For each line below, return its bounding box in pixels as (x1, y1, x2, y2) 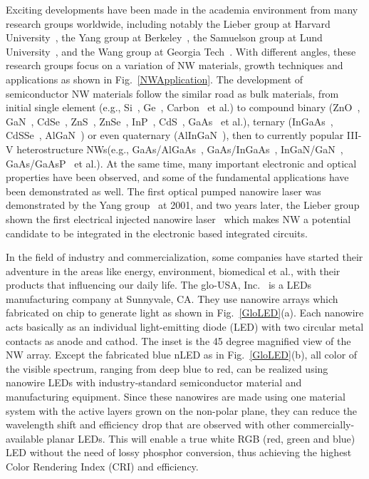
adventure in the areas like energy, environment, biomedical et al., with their (6, 263, 341, 278)
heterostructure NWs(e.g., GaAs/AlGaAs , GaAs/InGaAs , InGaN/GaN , (16, 141, 343, 156)
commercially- (293, 417, 355, 432)
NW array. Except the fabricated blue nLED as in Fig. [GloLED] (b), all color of (6, 347, 358, 362)
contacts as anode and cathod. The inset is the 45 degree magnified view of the (6, 333, 351, 348)
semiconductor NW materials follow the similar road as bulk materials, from (6, 86, 339, 101)
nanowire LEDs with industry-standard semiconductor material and (6, 375, 302, 390)
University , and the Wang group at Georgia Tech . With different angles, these (6, 43, 356, 58)
